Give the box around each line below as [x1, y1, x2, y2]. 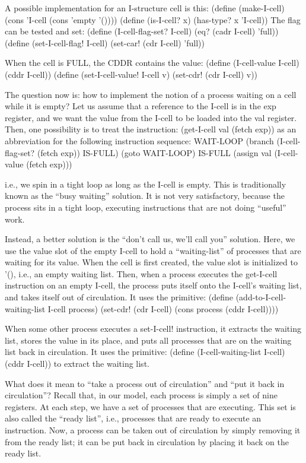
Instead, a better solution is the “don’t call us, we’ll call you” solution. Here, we [5, 233, 295, 245]
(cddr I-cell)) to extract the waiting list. [5, 357, 149, 370]
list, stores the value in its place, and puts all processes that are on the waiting [5, 334, 292, 346]
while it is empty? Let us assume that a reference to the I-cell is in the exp [5, 100, 276, 112]
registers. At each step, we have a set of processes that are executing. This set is [5, 400, 296, 413]
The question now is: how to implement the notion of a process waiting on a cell [5, 88, 297, 100]
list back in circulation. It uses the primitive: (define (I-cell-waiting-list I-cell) [5, 345, 285, 358]
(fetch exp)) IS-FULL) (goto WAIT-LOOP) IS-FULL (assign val [37, 146, 272, 158]
